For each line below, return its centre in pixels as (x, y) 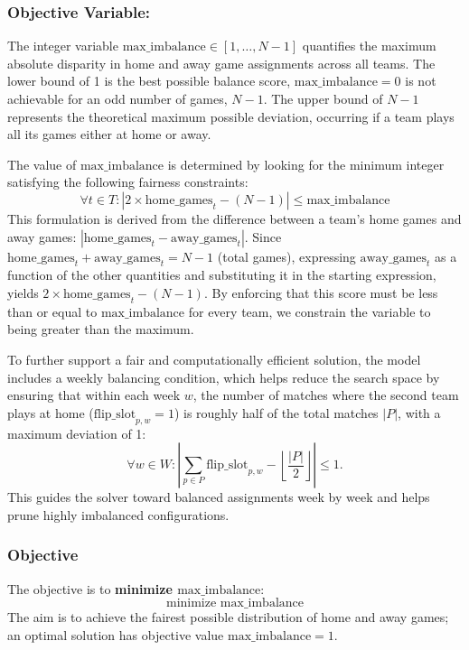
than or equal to (52, 311)
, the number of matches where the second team (326, 395)
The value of (42, 164)
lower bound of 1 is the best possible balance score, (149, 81)
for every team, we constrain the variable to (310, 311)
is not (421, 81)
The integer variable (63, 46)
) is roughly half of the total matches (276, 412)
